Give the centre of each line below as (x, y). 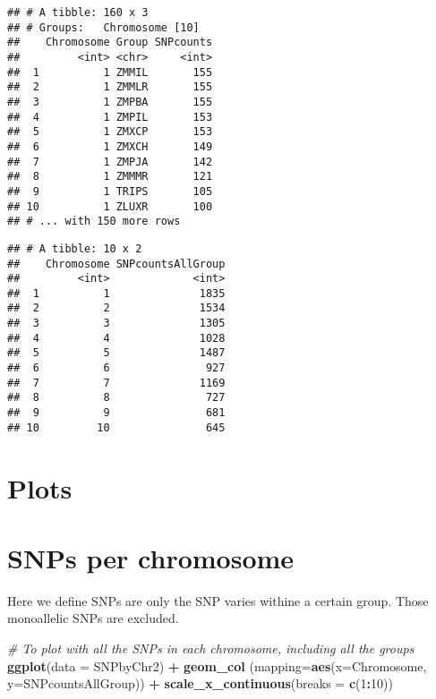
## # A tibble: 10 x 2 (75, 248)
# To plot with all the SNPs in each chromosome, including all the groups (211, 648)
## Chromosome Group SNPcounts (110, 43)
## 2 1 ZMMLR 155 (110, 87)
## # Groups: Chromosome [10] (103, 27)
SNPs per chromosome (151, 557)
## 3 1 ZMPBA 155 (110, 102)
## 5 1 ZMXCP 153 (110, 132)
